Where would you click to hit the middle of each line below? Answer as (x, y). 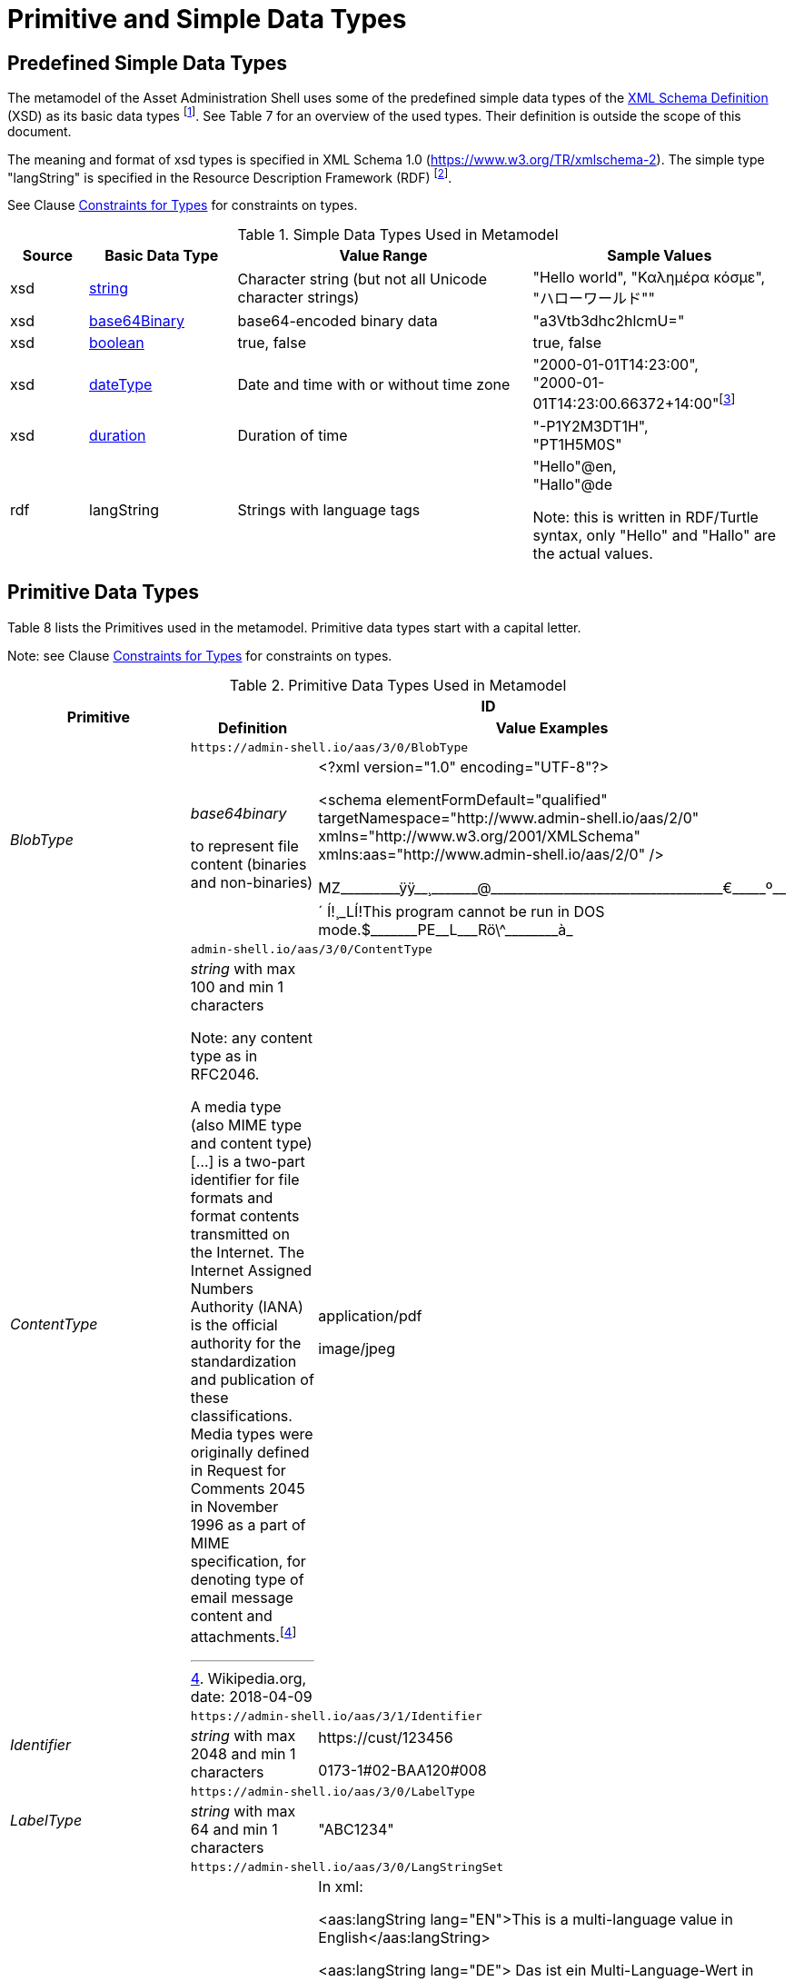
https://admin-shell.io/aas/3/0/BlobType (329, 747)
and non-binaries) (252, 883)
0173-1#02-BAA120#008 (402, 1770)
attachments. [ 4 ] (243, 1635)
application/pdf (370, 1316)
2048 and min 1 (243, 1753)
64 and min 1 (234, 1829)
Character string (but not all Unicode (362, 279)
